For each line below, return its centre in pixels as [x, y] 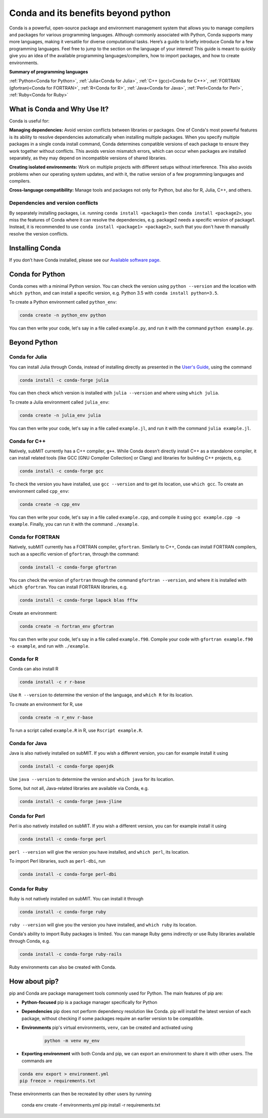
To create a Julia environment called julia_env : [59, 402]
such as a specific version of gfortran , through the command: [74, 554]
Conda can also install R [34, 669]
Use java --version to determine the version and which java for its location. [92, 779]
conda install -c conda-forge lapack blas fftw [78, 600]
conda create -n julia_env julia [60, 415]
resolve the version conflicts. [39, 233]
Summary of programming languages [49, 72]
